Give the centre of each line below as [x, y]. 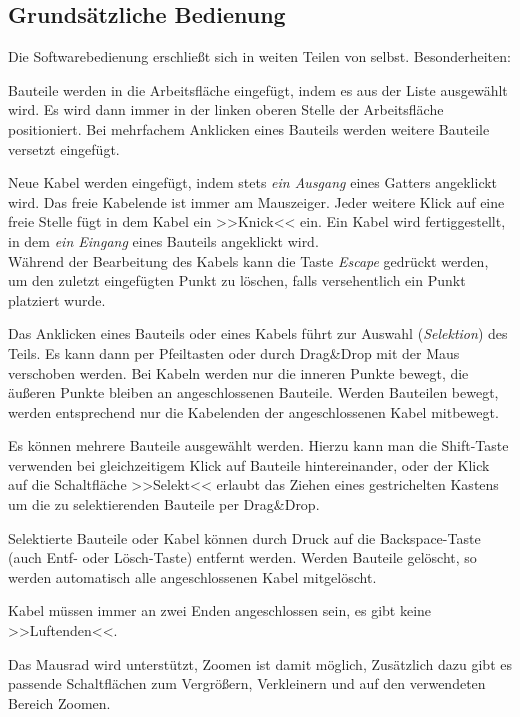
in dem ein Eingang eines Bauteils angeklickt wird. [163, 240]
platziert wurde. [57, 299]
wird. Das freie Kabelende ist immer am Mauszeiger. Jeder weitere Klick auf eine [256, 201]
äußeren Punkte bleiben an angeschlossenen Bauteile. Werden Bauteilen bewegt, [253, 392]
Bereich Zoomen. [59, 702]
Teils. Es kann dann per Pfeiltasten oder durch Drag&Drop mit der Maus [234, 352]
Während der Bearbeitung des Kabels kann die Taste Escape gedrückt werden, [248, 260]
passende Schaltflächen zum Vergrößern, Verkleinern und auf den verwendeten [247, 683]
